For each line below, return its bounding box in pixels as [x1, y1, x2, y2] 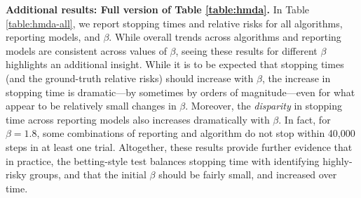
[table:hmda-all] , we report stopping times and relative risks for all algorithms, [6, 15, 343, 30]
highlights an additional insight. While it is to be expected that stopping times [6, 57, 344, 72]
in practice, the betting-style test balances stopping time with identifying [6, 153, 320, 168]
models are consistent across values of [6, 43, 167, 58]
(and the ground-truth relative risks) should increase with [6, 70, 254, 85]
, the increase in [261, 70, 331, 85]
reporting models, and [6, 29, 100, 44]
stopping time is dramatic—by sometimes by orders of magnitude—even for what [6, 84, 355, 99]
